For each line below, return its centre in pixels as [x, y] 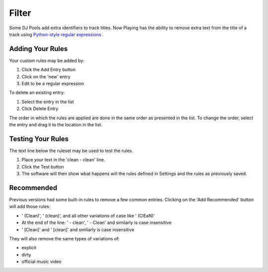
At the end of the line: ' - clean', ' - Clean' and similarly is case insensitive [97, 222]
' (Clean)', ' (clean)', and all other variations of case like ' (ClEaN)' [88, 216]
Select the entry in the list [48, 102]
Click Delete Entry [40, 109]
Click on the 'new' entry [46, 76]
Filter [20, 13]
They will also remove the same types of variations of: [65, 238]
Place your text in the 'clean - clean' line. [63, 160]
